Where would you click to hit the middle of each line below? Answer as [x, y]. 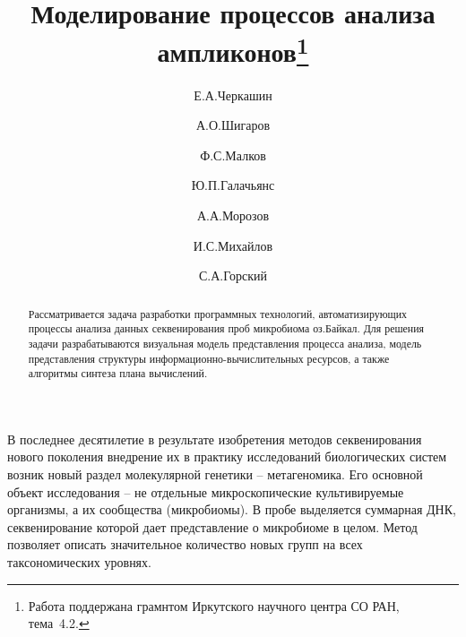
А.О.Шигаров [233, 125]
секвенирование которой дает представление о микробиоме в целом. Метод [212, 526]
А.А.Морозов [233, 215]
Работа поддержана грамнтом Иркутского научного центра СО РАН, [214, 605]
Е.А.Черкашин [233, 95]
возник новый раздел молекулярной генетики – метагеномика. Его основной [215, 474]
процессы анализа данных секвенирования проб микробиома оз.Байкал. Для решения [226, 328]
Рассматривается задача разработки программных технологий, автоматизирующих [217, 313]
